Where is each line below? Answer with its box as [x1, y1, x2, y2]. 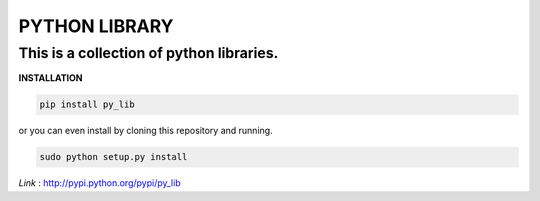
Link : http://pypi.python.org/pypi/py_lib [18, 177, 181, 189]
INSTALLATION [18, 72, 83, 84]
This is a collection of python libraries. [18, 44, 279, 62]
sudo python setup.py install [39, 151, 188, 163]
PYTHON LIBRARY [18, 15, 174, 37]
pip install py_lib [39, 99, 135, 110]
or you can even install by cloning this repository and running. [18, 125, 274, 137]
